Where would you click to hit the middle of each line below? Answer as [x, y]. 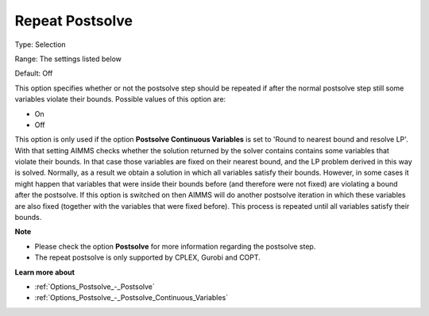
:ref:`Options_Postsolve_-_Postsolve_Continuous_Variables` [131, 298]
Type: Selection [41, 44]
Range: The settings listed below [68, 59]
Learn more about [45, 272]
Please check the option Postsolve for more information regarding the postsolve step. [175, 246]
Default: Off [34, 73]
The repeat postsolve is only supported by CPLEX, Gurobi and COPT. [148, 257]
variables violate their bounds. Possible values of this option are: [120, 99]
